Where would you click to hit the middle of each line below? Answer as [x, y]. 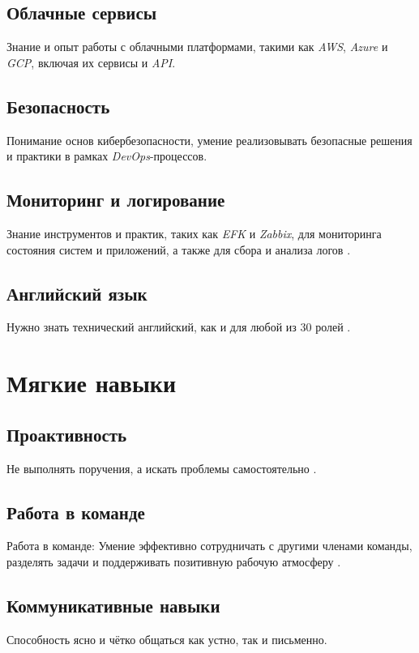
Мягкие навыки [92, 383]
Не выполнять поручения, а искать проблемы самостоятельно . [162, 468]
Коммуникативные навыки [113, 605]
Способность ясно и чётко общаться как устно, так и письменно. [167, 639]
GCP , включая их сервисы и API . [91, 62]
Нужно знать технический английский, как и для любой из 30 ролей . [179, 327]
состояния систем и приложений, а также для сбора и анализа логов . [179, 249]
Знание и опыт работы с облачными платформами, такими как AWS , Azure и [197, 47]
